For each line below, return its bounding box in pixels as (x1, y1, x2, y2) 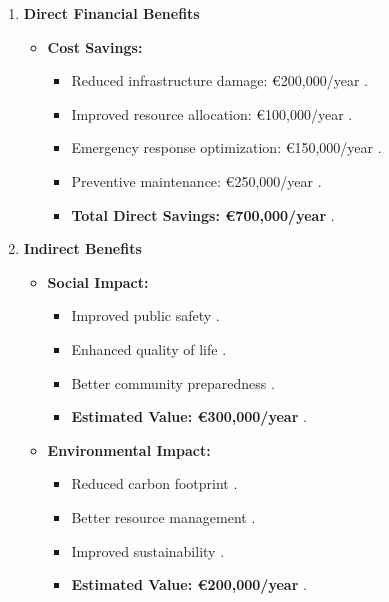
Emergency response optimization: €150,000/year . (71, 137, 382, 158)
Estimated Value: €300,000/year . (71, 406, 307, 427)
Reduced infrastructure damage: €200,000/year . (71, 70, 369, 91)
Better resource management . (71, 506, 256, 527)
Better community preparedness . (71, 372, 275, 393)
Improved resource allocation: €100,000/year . (71, 103, 353, 124)
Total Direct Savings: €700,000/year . (71, 204, 335, 225)
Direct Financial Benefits (23, 3, 200, 23)
